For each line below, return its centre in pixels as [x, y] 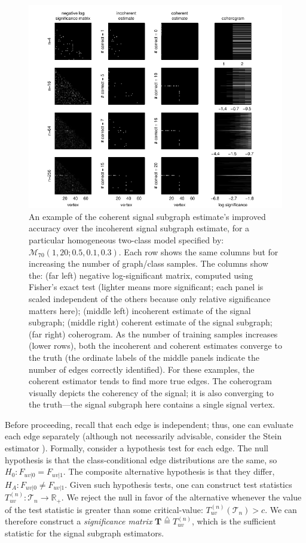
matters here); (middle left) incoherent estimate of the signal [140, 310]
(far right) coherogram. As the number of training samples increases [153, 334]
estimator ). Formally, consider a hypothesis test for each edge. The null [137, 448]
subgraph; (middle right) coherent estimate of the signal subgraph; [151, 322]
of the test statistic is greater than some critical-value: [104, 509]
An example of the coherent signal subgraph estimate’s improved [147, 216]
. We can [281, 509]
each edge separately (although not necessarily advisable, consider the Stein [143, 436]
